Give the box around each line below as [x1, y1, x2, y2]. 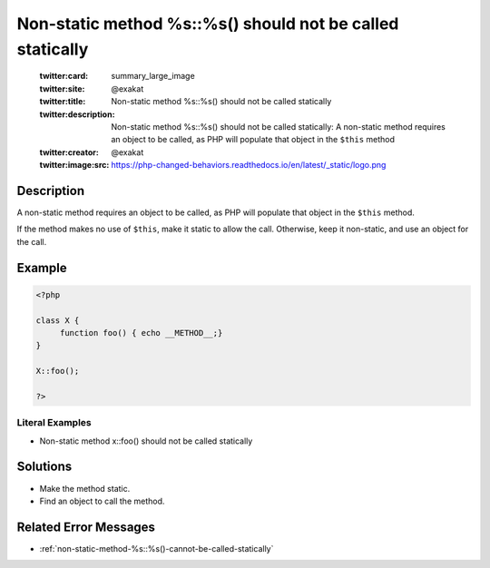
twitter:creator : [39, 146, 99, 158]
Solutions [16, 459, 73, 475]
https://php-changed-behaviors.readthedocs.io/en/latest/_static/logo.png [111, 160, 387, 171]
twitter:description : [39, 109, 115, 120]
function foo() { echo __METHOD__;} [59, 328, 223, 338]
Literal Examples [16, 416, 92, 429]
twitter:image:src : [39, 160, 110, 171]
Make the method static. [39, 483, 131, 494]
